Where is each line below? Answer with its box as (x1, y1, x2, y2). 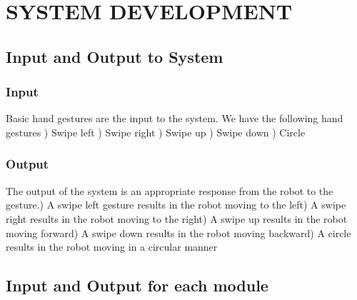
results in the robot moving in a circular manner (6, 239, 218, 254)
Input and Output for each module (6, 274, 268, 296)
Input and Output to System (6, 45, 223, 67)
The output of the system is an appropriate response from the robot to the (6, 183, 333, 198)
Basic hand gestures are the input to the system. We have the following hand (6, 111, 343, 126)
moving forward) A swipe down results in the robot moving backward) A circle (6, 225, 351, 240)
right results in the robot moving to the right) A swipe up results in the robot (6, 211, 348, 226)
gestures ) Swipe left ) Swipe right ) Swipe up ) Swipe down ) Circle (6, 124, 306, 139)
